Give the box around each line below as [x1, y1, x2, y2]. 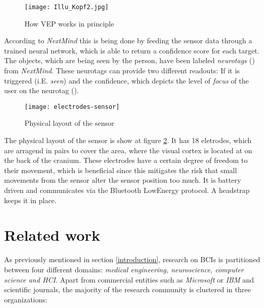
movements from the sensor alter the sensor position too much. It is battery [4, 175, 241, 185]
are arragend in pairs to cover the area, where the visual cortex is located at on [4, 145, 252, 155]
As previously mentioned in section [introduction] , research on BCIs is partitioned [4, 254, 260, 265]
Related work [4, 225, 101, 245]
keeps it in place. [4, 194, 57, 205]
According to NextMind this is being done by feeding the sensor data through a [4, 35, 252, 46]
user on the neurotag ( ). [4, 85, 79, 96]
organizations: [4, 294, 47, 304]
